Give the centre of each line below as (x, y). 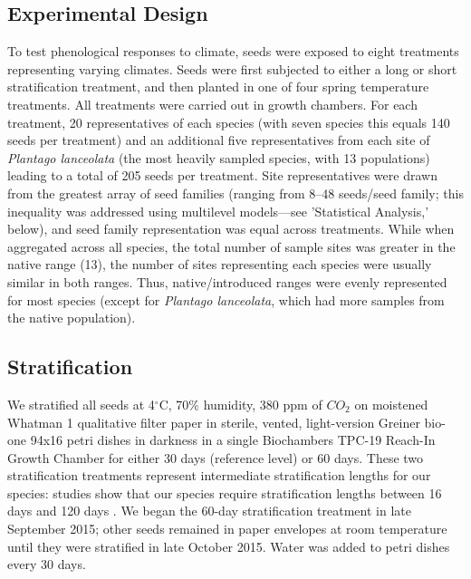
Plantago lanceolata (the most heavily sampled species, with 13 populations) (219, 157)
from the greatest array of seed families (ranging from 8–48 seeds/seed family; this (235, 193)
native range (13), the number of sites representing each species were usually (220, 264)
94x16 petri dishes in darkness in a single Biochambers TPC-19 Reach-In (233, 440)
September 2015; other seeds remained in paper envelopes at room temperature (227, 529)
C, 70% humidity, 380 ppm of (240, 404)
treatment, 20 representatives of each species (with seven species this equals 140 (229, 122)
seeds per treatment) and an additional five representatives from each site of (219, 140)
